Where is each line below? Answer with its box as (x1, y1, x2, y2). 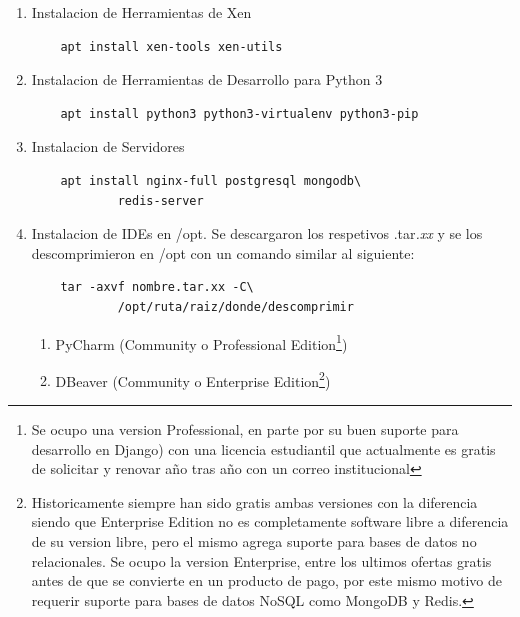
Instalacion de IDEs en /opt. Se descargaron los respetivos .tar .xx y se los (31, 223, 483, 244)
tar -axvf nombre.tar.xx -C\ (60, 280, 254, 295)
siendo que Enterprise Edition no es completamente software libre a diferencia (31, 511, 509, 532)
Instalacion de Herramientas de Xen (31, 2, 252, 22)
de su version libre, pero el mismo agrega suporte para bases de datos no (31, 531, 477, 551)
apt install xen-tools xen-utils (60, 39, 283, 54)
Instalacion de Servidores (31, 136, 185, 157)
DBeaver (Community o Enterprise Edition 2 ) (55, 367, 331, 391)
